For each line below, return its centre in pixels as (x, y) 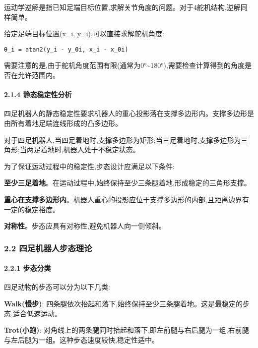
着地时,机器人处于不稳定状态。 (90, 149)
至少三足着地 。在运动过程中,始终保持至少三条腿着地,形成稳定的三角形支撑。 (128, 183)
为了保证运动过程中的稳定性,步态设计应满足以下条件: (89, 166)
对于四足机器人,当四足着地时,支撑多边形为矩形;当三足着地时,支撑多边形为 (123, 140)
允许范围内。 (38, 75)
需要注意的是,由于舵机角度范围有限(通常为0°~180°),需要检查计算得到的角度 (124, 65)
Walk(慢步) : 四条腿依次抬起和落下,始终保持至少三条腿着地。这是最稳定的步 (127, 303)
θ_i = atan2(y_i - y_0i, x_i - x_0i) (66, 49)
